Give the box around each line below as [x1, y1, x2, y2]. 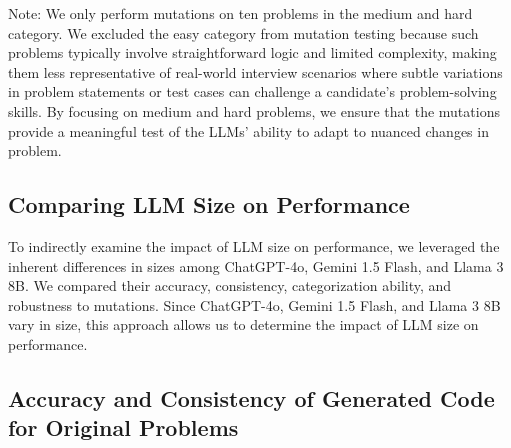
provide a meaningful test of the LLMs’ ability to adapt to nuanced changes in [8, 120, 489, 141]
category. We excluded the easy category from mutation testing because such [8, 22, 479, 43]
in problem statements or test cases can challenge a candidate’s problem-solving [8, 81, 497, 102]
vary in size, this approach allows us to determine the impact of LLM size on [8, 314, 479, 335]
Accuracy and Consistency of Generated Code [8, 382, 495, 413]
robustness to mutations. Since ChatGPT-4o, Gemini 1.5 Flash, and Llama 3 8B [8, 294, 501, 315]
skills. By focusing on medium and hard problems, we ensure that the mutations [8, 100, 500, 121]
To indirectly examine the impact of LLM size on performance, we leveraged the [8, 235, 500, 256]
